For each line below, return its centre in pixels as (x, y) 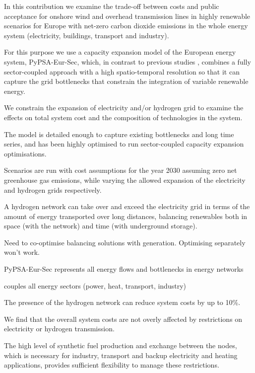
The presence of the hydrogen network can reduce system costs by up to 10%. (122, 302)
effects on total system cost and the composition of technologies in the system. (123, 117)
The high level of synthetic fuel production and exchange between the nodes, (121, 345)
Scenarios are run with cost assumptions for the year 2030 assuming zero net (121, 170)
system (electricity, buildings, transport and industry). (87, 35)
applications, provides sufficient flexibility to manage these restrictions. (112, 365)
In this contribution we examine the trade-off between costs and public (112, 6)
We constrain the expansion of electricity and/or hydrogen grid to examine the (124, 108)
